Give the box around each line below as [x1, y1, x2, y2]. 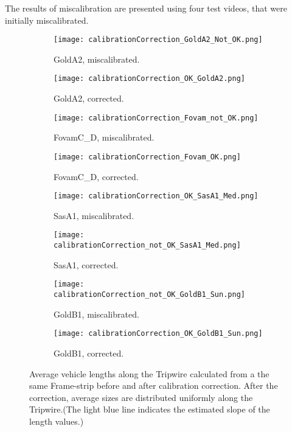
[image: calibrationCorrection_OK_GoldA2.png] [54, 74, 245, 83]
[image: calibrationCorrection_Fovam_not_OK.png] [54, 113, 259, 122]
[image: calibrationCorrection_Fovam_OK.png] [54, 152, 241, 161]
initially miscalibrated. [5, 13, 89, 26]
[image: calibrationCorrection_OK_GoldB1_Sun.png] [54, 329, 263, 338]
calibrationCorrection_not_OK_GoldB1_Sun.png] [54, 290, 245, 299]
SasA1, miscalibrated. [54, 209, 134, 221]
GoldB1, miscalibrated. [54, 307, 139, 320]
